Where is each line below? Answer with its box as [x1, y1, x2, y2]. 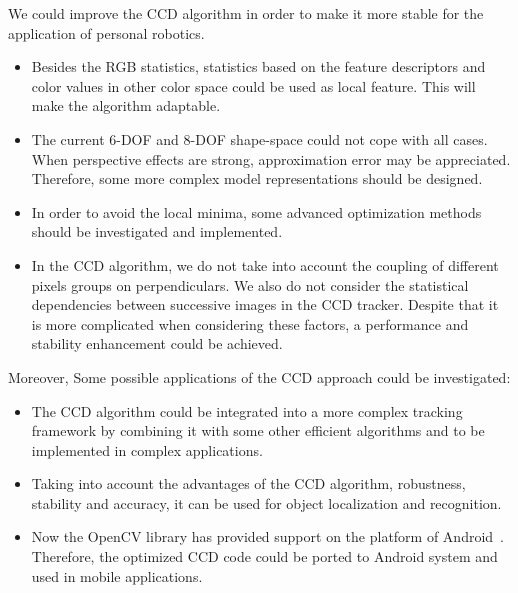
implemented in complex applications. [31, 439, 263, 460]
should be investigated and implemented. [31, 221, 283, 242]
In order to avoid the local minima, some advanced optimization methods [31, 201, 482, 222]
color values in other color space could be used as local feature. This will [31, 75, 476, 96]
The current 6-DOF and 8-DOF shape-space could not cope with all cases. [31, 128, 488, 149]
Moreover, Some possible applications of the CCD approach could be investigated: [8, 366, 511, 387]
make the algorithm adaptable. [31, 95, 221, 116]
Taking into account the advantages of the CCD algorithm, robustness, [31, 473, 466, 494]
